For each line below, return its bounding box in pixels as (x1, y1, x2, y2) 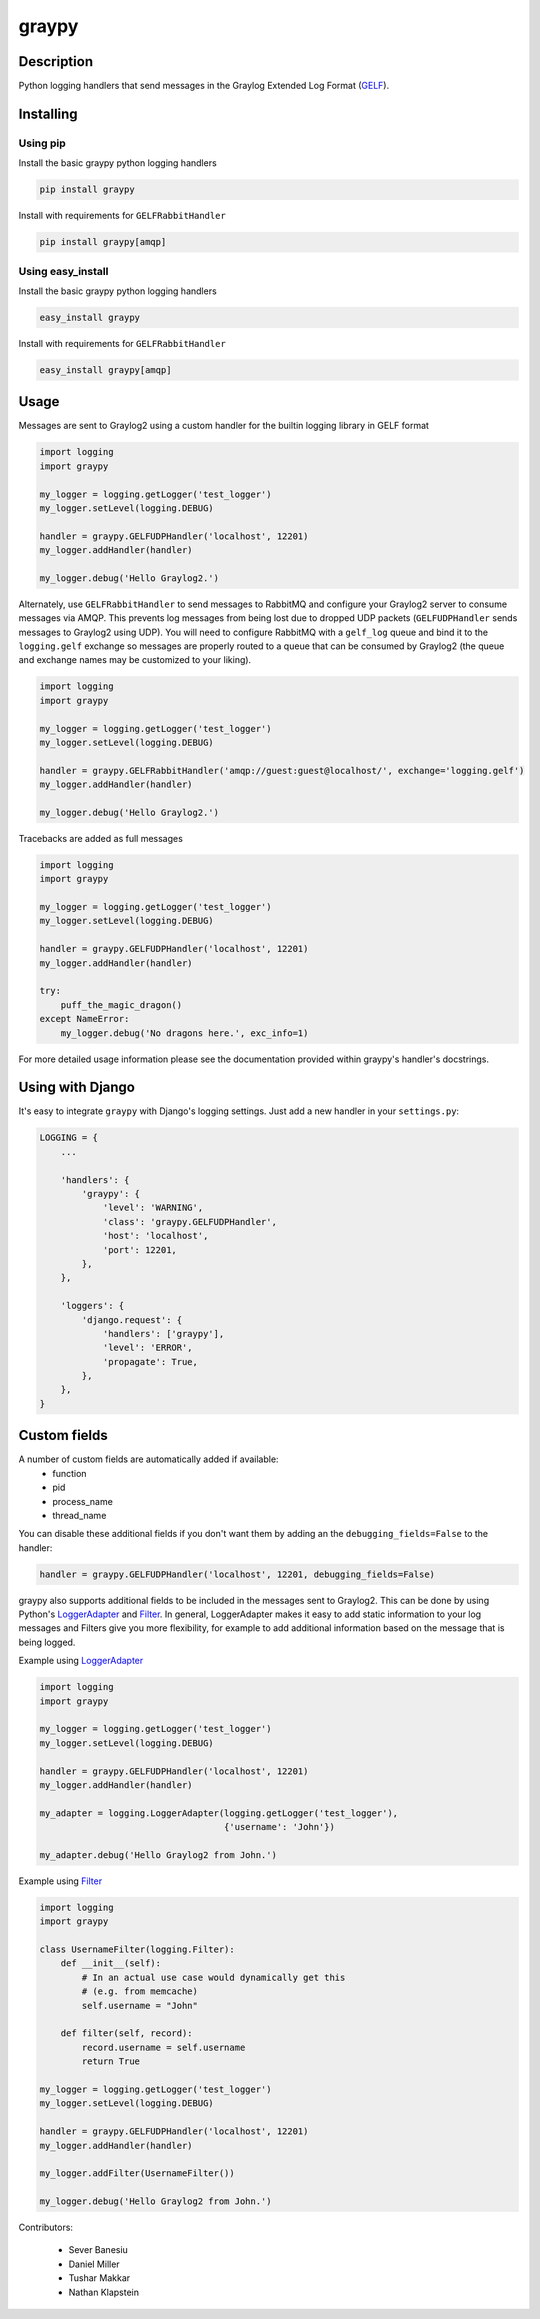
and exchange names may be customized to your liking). (18, 654, 252, 666)
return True (81, 2056, 140, 2067)
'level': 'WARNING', (102, 1202, 204, 1214)
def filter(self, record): (60, 2028, 194, 2039)
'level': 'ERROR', (102, 1342, 194, 1354)
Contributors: (18, 2221, 74, 2234)
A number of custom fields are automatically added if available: (18, 1453, 279, 1465)
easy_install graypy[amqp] (39, 364, 172, 375)
